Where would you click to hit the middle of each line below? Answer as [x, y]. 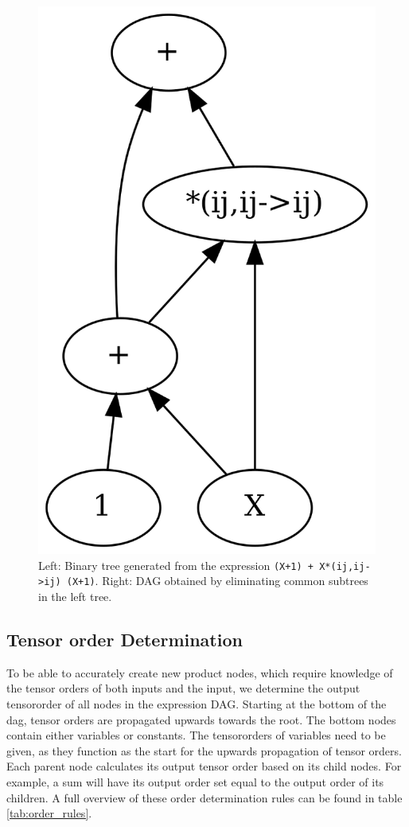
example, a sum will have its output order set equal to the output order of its [195, 781]
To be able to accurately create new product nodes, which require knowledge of [200, 672]
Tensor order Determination [125, 639]
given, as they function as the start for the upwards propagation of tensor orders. [204, 750]
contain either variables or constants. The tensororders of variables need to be [196, 735]
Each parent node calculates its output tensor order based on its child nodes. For [204, 766]
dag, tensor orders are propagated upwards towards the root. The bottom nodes [201, 719]
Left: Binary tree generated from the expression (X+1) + [176, 565]
